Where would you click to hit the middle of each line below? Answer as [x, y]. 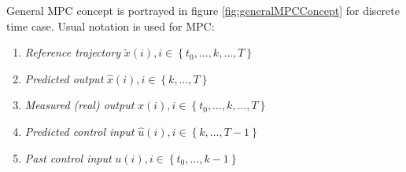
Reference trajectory [73, 52]
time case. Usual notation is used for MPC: [111, 26]
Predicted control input [79, 131]
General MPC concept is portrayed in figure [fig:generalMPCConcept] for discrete [203, 10]
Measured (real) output [79, 105]
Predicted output [64, 78]
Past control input [68, 157]
